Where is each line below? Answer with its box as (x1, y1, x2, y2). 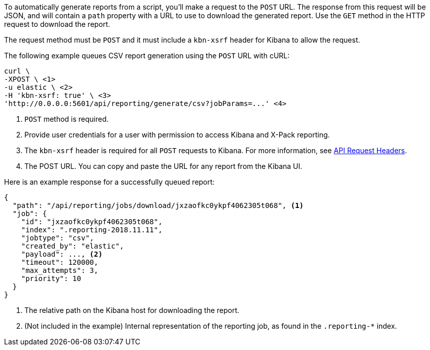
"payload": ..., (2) (21, 250, 103, 258)
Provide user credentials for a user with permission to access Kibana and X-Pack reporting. (24, 130, 330, 139)
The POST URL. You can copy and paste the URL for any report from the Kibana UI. (24, 162, 303, 170)
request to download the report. (4, 20, 110, 28)
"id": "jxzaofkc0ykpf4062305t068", (21, 218, 162, 226)
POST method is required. (24, 115, 109, 123)
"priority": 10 (21, 274, 81, 283)
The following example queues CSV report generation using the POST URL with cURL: (4, 51, 290, 60)
